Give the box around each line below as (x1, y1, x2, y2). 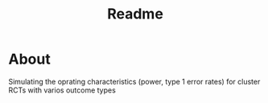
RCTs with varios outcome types (8, 85, 117, 95)
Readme (107, 5, 163, 23)
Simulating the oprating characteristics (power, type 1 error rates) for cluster (8, 76, 261, 86)
